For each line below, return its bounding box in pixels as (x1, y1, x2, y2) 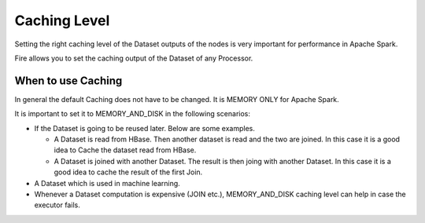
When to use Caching (14, 74, 123, 87)
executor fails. (34, 200, 80, 210)
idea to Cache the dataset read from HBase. (54, 145, 197, 155)
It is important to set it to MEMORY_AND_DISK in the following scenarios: (14, 109, 251, 119)
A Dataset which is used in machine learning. (34, 178, 180, 188)
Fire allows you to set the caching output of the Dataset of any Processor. (14, 53, 253, 63)
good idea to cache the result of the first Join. (54, 167, 203, 177)
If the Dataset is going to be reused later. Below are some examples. (34, 123, 256, 133)
